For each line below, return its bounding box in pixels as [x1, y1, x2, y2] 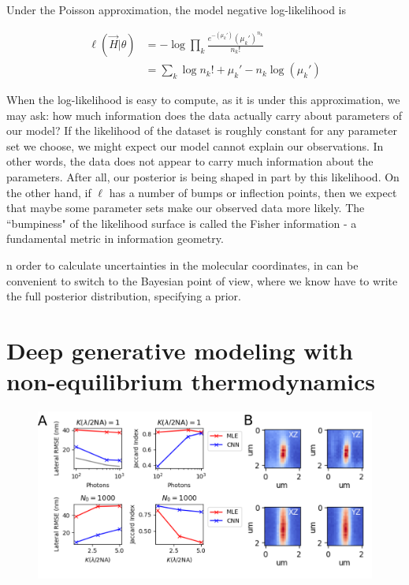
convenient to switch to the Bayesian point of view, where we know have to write [6, 272, 398, 289]
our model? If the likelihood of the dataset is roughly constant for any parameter [6, 122, 397, 139]
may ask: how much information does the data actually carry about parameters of [6, 106, 403, 123]
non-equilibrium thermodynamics [6, 365, 376, 397]
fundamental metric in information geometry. [6, 230, 224, 247]
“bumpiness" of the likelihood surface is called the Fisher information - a [6, 214, 357, 231]
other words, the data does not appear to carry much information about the [6, 153, 374, 170]
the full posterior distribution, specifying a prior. [6, 288, 242, 304]
